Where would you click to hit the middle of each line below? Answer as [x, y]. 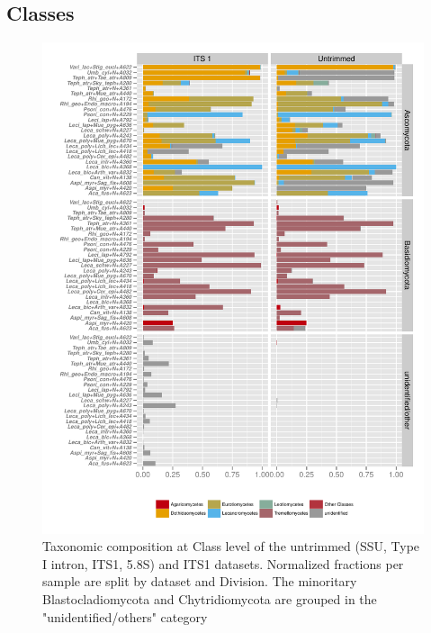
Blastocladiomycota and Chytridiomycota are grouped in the [210, 599]
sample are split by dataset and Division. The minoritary [200, 581]
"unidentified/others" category [125, 616]
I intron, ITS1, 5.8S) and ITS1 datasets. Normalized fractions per [223, 563]
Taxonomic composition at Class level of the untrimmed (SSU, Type [231, 546]
